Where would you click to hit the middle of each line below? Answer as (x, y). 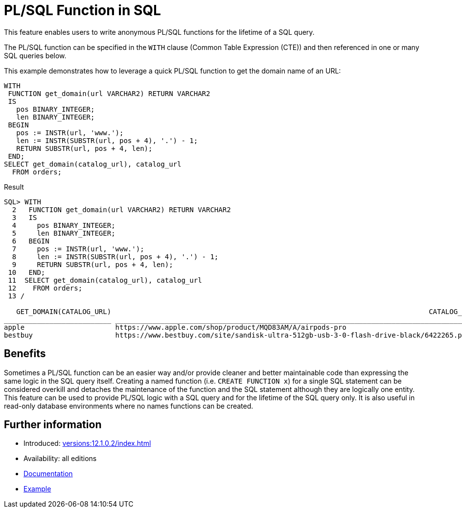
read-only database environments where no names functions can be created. (129, 406)
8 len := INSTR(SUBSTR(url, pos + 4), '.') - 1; (115, 256)
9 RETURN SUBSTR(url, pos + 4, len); (92, 264)
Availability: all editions (60, 459)
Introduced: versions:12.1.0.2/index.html (87, 443)
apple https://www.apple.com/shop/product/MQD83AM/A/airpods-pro (175, 327)
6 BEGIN (31, 241)
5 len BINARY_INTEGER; (64, 233)
